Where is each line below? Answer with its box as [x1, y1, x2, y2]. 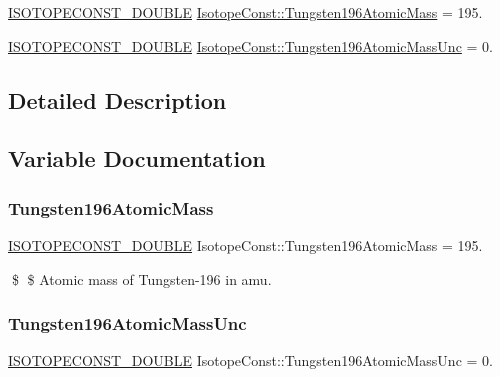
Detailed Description [8, 84, 227, 115]
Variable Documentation [8, 143, 266, 174]
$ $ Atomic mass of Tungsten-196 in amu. [11, 268, 272, 289]
